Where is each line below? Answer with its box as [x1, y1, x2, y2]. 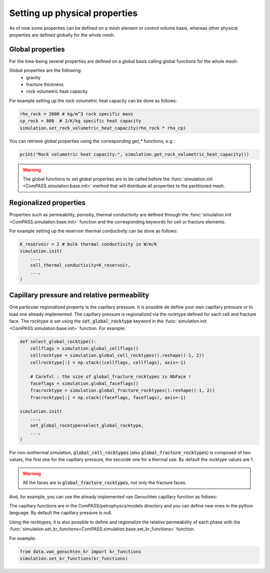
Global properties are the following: [9, 68, 82, 74]
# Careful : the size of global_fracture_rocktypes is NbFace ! [30, 374, 191, 379]
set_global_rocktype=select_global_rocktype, [30, 423, 144, 428]
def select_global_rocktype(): [19, 339, 97, 344]
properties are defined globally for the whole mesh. [9, 32, 115, 38]
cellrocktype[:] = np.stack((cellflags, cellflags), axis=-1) [30, 360, 186, 365]
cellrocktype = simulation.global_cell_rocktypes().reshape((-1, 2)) [30, 353, 204, 358]
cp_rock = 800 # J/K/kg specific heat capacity [19, 118, 141, 124]
